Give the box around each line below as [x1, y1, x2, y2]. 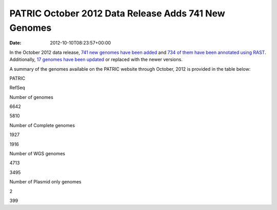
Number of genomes [9, 94, 53, 100]
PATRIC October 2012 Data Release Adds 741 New [9, 8, 225, 19]
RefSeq [9, 85, 25, 91]
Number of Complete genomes [9, 122, 75, 128]
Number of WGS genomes [9, 151, 65, 157]
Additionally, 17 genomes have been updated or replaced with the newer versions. [9, 56, 183, 62]
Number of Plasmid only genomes [9, 179, 82, 185]
